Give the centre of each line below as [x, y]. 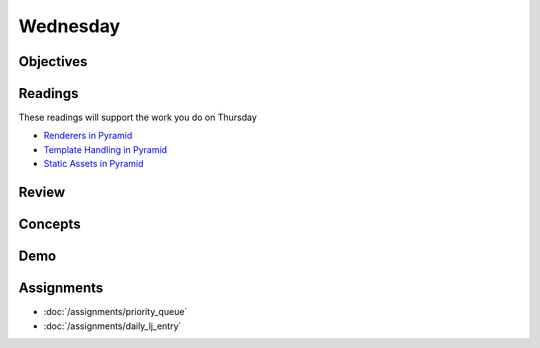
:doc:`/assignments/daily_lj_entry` [112, 326]
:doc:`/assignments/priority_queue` [115, 312]
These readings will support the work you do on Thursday [137, 117]
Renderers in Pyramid [88, 136]
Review [42, 192]
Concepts [49, 224]
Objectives [53, 61]
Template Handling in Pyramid [105, 149]
